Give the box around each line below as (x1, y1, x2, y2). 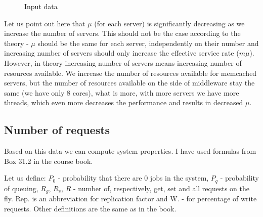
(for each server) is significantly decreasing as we (94, 18, 245, 28)
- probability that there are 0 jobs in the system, (58, 172, 209, 183)
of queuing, (4, 183, 38, 193)
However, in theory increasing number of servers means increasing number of (4, 57, 242, 68)
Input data (24, 1, 58, 11)
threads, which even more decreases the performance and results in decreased (4, 97, 243, 108)
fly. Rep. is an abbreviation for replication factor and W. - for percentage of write (4, 193, 257, 204)
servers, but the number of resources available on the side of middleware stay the (4, 77, 255, 88)
